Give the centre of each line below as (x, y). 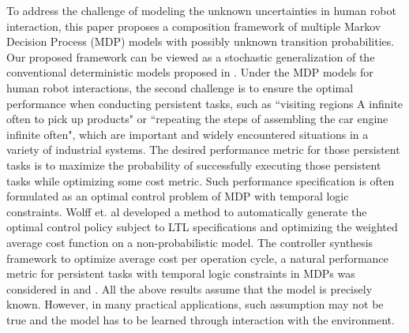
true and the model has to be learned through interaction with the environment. (201, 319)
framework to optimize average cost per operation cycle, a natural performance (197, 258)
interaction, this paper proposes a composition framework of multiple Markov (194, 26)
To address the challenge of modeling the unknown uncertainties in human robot (201, 10)
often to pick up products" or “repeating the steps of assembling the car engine (197, 119)
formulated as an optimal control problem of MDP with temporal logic (178, 196)
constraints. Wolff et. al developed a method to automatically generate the (187, 211)
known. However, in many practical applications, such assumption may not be (195, 304)
